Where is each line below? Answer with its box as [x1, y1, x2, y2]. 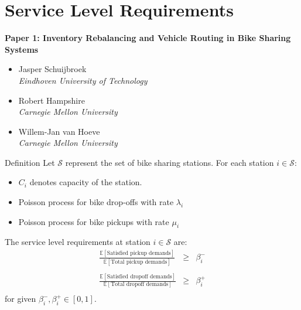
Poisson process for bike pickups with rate [18, 215, 169, 227]
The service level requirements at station [5, 236, 150, 248]
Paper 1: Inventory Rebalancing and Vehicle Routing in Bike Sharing [5, 32, 291, 44]
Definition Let [5, 156, 55, 168]
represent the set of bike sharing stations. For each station [65, 156, 274, 168]
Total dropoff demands [111, 281, 169, 288]
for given [5, 292, 36, 305]
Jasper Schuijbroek [18, 63, 87, 75]
